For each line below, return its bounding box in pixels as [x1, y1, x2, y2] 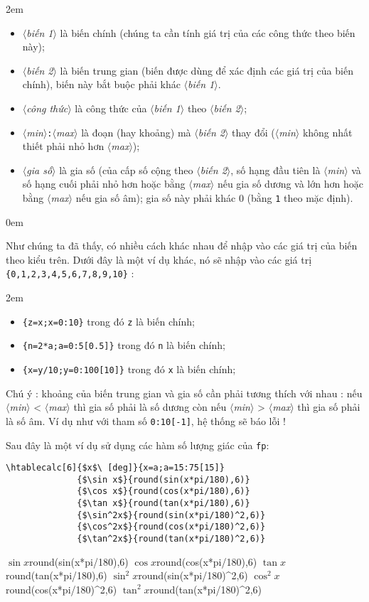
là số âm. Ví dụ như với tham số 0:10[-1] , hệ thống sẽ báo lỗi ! [6, 413, 286, 428]
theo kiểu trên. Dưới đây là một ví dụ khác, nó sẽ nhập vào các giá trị [6, 252, 312, 267]
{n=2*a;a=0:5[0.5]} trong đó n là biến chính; [22, 338, 225, 353]
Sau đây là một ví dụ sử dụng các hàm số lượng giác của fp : [6, 437, 269, 452]
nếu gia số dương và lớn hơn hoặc [217, 176, 363, 191]
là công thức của [75, 100, 147, 115]
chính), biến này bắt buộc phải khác [22, 77, 181, 92]
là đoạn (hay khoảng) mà [81, 124, 191, 139]
